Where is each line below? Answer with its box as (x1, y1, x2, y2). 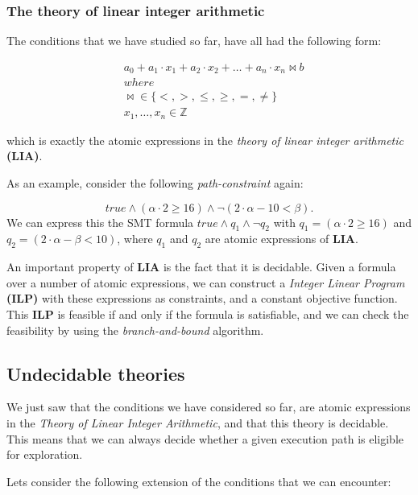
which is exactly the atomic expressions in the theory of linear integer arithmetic (6, 131, 404, 148)
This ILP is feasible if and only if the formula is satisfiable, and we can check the (6, 306, 409, 322)
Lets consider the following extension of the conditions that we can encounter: (6, 472, 391, 489)
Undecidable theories (6, 361, 185, 386)
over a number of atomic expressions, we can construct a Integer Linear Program (6, 274, 405, 291)
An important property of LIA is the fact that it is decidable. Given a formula (6, 258, 396, 275)
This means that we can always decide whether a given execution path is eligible (6, 430, 404, 447)
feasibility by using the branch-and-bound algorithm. (6, 321, 264, 338)
